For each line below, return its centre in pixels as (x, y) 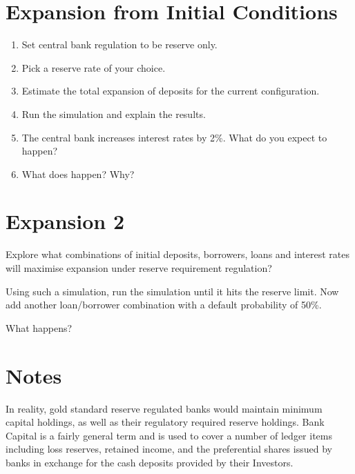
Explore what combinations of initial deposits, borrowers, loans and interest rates (177, 254)
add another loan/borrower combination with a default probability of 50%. (164, 305)
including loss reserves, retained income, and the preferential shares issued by (169, 449)
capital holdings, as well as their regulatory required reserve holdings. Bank (165, 422)
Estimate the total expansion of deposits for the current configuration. (171, 91)
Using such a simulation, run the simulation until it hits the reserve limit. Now (172, 291)
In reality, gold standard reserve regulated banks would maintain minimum (164, 408)
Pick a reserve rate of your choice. (94, 67)
